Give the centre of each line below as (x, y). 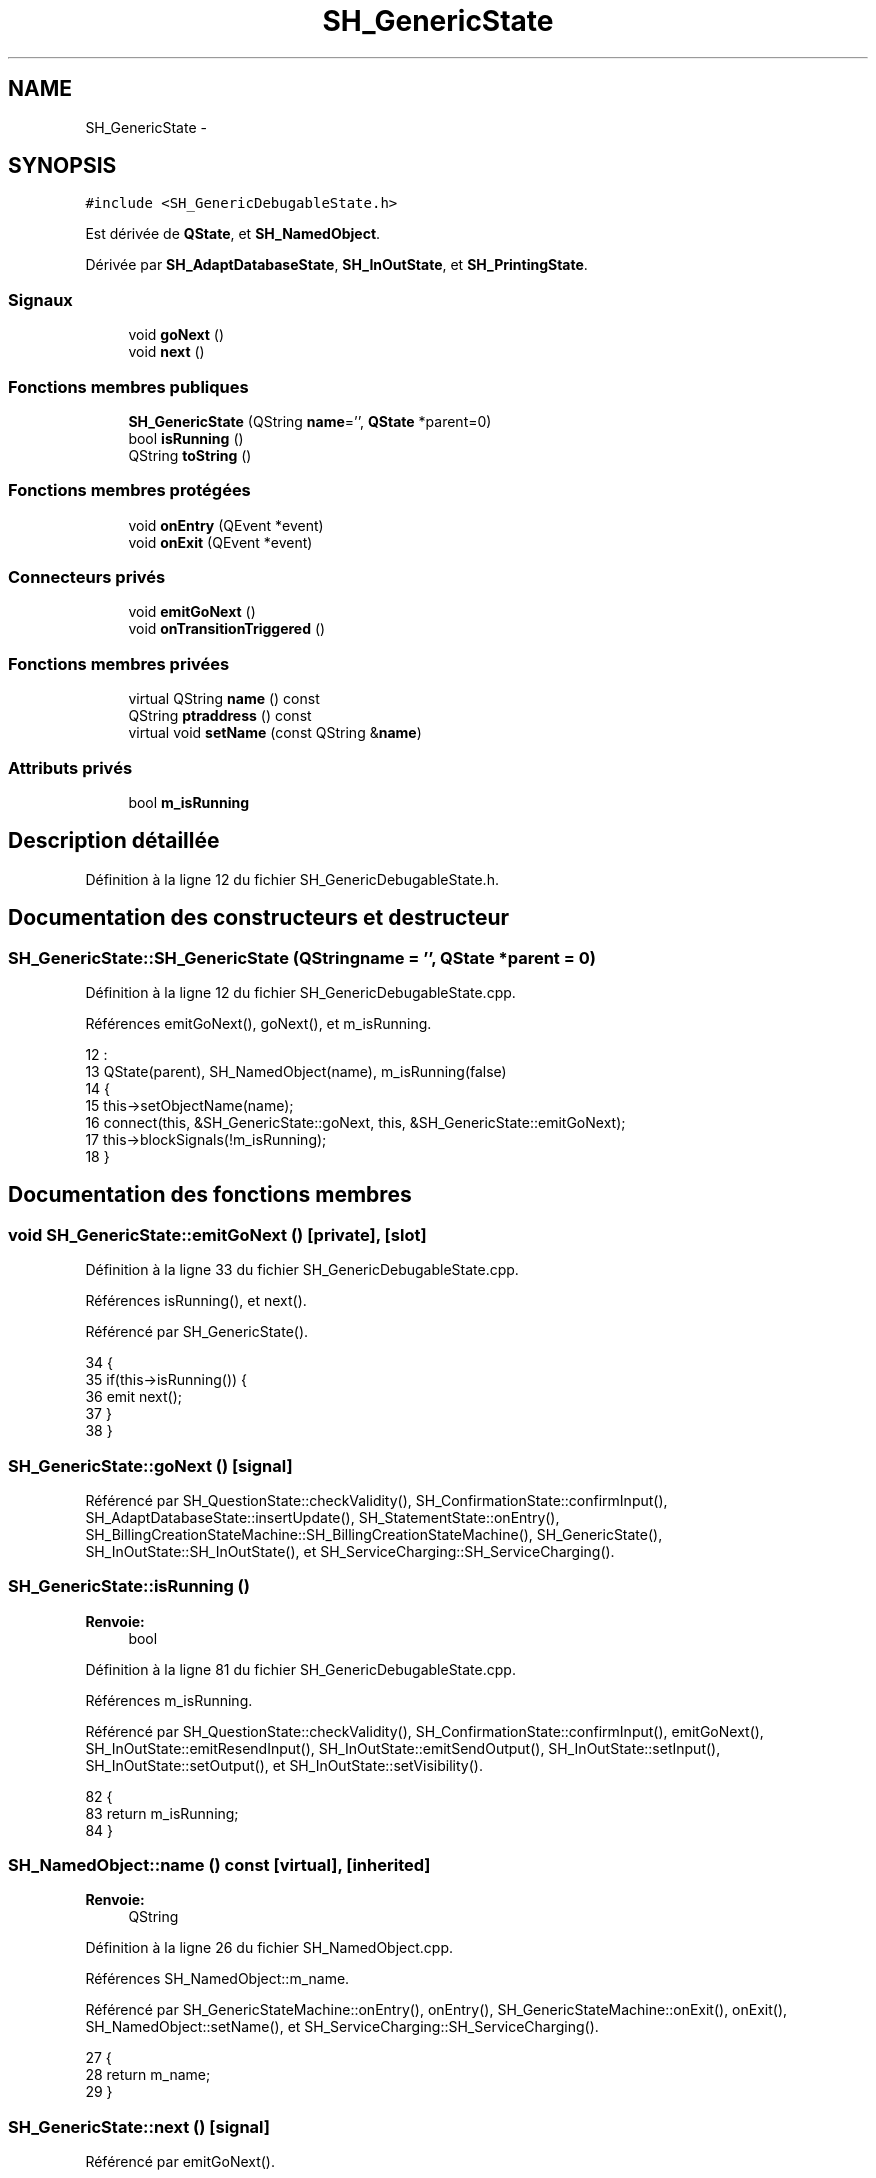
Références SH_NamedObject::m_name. (217, 1979)
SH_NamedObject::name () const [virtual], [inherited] (219, 1865)
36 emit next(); (134, 1397)
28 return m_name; (148, 2075)
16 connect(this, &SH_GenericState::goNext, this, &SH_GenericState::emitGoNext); (355, 1122)
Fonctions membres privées (119, 663)
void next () (166, 352)
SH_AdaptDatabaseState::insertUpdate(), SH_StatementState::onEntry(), (322, 1517)
